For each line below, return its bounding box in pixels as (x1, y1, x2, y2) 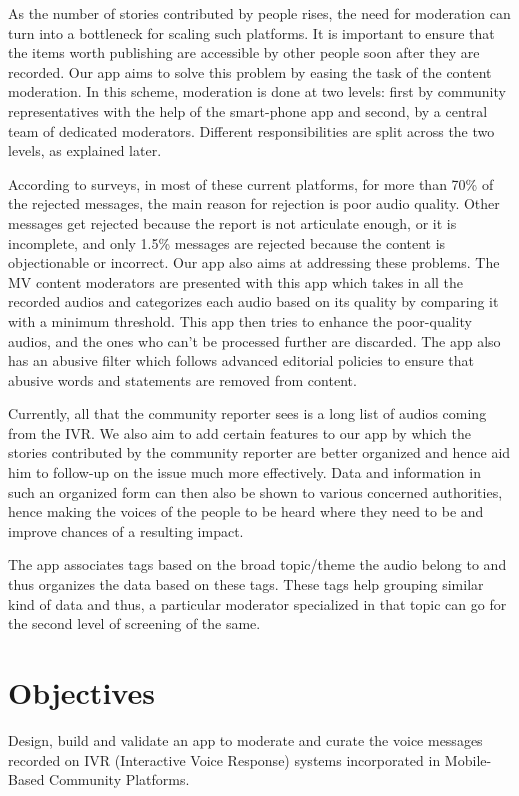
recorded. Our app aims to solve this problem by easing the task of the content (8, 61, 492, 82)
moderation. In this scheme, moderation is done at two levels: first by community (8, 81, 506, 102)
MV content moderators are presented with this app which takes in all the (8, 271, 464, 292)
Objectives (8, 672, 155, 712)
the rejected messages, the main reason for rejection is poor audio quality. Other (8, 193, 500, 214)
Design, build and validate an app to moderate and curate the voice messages (8, 729, 483, 750)
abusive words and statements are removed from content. (8, 369, 357, 390)
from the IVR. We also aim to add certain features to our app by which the (8, 422, 471, 443)
